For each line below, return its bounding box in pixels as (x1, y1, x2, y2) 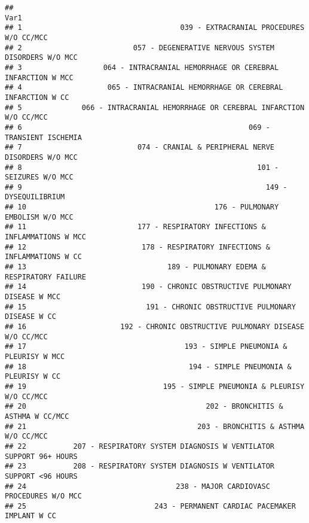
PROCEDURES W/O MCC (5, 492, 82, 501)
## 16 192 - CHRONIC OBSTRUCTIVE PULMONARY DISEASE (5, 323, 305, 331)
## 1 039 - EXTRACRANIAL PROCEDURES (5, 23, 305, 32)
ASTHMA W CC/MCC (5, 412, 69, 421)
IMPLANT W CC (5, 512, 56, 521)
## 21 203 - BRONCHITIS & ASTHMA (5, 422, 305, 431)
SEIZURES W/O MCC (5, 173, 74, 182)
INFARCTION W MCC (5, 73, 74, 82)
